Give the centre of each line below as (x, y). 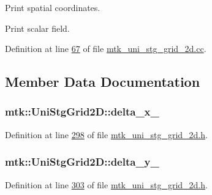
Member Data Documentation (103, 82)
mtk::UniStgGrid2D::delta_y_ (82, 162)
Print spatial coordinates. (53, 7)
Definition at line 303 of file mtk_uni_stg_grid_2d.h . (106, 184)
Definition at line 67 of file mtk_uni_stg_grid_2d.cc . (106, 49)
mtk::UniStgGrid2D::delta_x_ (82, 112)
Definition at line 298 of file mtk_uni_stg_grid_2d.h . (106, 134)
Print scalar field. (37, 28)
